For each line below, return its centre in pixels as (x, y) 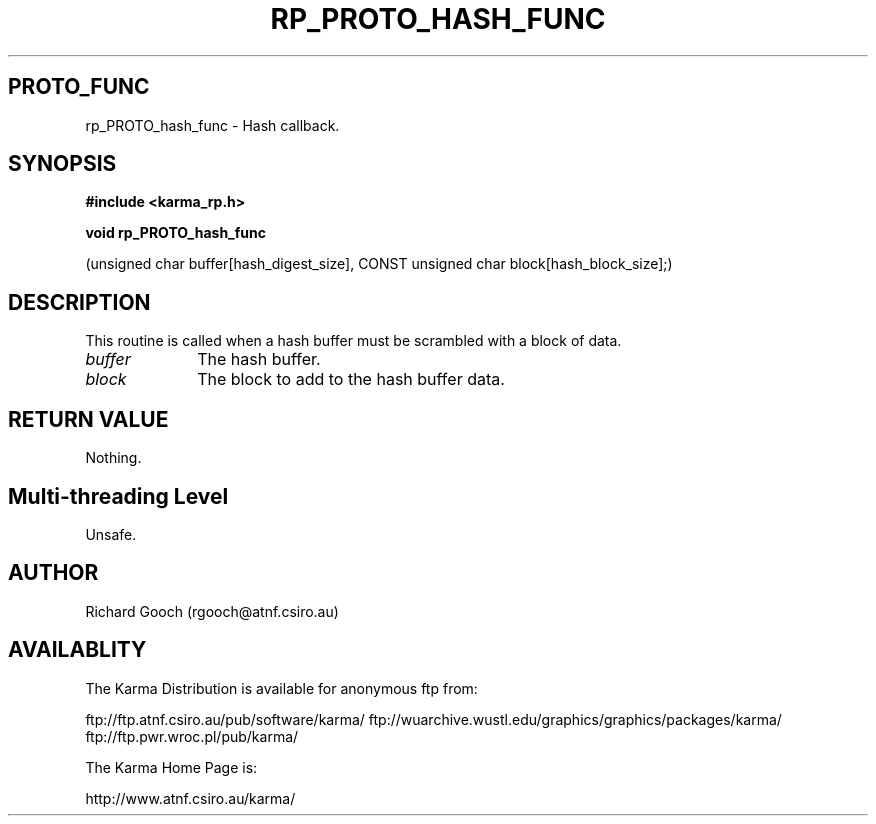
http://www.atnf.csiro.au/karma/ (190, 798)
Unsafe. (111, 534)
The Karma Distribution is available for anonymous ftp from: (281, 688)
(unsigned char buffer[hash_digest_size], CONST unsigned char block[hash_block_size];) (379, 264)
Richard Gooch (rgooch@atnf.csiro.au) (212, 611)
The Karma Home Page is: (171, 767)
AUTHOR (53, 573)
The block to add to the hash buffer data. (351, 379)
